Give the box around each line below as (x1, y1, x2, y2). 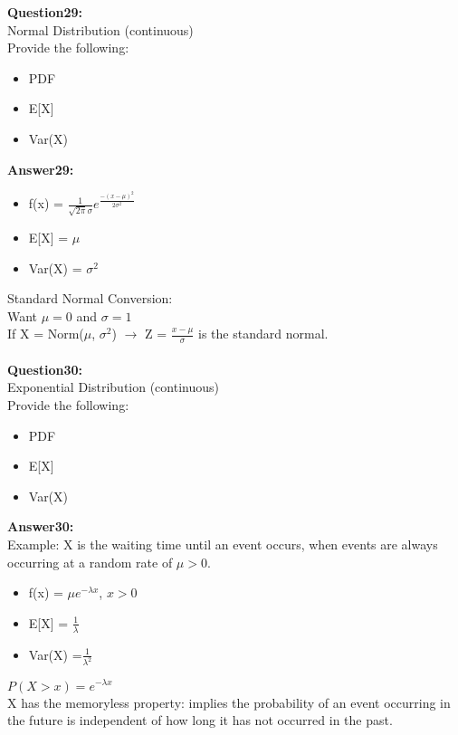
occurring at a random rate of (7, 552, 173, 571)
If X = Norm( (7, 324, 84, 343)
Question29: (7, 3, 83, 21)
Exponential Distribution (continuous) (7, 377, 219, 396)
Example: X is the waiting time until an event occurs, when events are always (7, 534, 438, 553)
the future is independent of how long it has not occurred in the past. (7, 711, 393, 730)
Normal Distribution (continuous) (7, 20, 194, 39)
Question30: (7, 359, 83, 378)
